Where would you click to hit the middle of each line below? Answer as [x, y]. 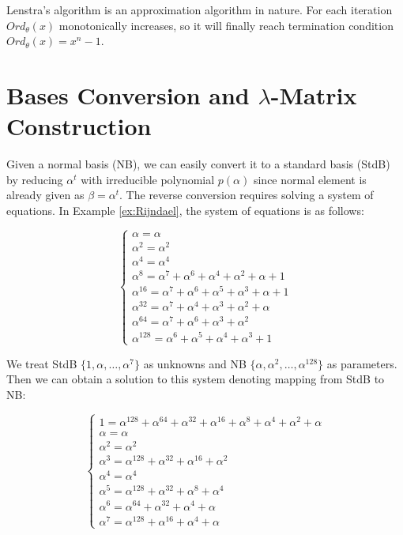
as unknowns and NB [195, 363]
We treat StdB [42, 363]
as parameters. [362, 363]
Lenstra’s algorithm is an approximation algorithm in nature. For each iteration [200, 9]
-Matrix [314, 94]
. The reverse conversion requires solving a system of [247, 195]
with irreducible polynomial [148, 179]
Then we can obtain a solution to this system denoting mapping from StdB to [196, 379]
